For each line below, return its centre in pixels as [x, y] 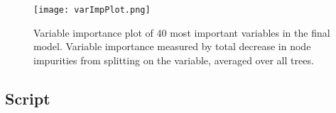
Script [28, 98]
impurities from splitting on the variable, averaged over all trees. [174, 60]
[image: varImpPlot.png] [92, 10]
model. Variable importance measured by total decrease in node [172, 46]
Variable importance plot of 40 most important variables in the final [182, 32]
